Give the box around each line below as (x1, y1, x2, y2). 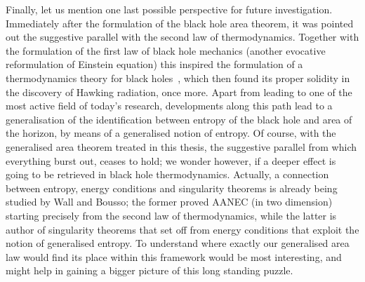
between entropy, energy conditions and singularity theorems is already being (6, 180, 338, 195)
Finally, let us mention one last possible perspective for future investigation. (6, 2, 333, 16)
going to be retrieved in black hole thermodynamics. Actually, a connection (6, 167, 329, 182)
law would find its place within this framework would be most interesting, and (6, 249, 342, 264)
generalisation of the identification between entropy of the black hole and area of (6, 112, 352, 126)
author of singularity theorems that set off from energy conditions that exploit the (6, 222, 359, 236)
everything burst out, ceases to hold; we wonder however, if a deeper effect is (6, 153, 336, 168)
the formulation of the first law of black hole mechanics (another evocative (6, 43, 326, 58)
